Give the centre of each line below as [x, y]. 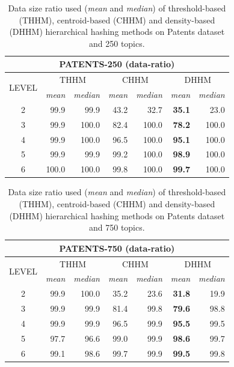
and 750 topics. [117, 227]
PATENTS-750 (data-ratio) [117, 248]
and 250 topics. [117, 43]
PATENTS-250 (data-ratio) [117, 64]
